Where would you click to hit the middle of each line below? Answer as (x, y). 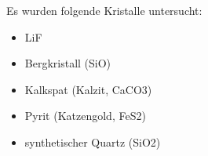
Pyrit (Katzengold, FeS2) (85, 116)
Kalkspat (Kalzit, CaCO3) (88, 89)
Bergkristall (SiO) (68, 63)
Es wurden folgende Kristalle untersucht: (104, 10)
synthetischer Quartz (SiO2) (93, 141)
